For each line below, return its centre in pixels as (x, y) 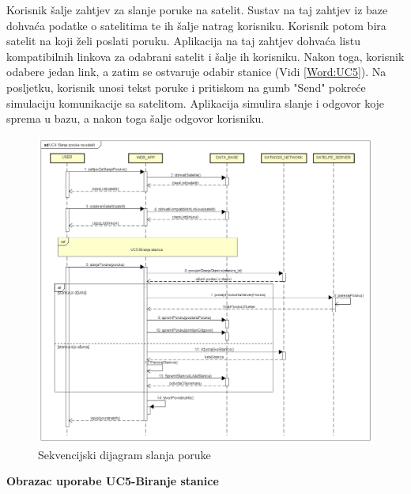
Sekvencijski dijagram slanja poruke (124, 454)
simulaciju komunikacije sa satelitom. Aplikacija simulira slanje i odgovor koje (196, 103)
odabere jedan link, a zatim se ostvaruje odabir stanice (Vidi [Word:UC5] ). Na (196, 72)
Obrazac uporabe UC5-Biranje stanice (113, 481)
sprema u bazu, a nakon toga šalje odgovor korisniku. (136, 118)
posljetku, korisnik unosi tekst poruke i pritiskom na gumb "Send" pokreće (186, 87)
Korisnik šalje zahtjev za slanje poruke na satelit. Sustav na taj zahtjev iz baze (197, 9)
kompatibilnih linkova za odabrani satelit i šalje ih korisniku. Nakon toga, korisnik (205, 56)
